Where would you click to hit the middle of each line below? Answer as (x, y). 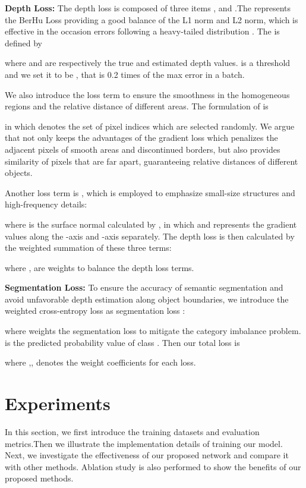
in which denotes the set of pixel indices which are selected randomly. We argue (150, 126)
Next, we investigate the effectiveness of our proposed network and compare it (147, 455)
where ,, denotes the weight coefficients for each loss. (100, 362)
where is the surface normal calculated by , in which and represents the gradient (151, 224)
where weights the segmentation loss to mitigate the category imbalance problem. (153, 331)
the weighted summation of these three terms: (88, 248)
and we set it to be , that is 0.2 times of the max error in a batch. (125, 74)
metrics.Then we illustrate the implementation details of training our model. (144, 443)
